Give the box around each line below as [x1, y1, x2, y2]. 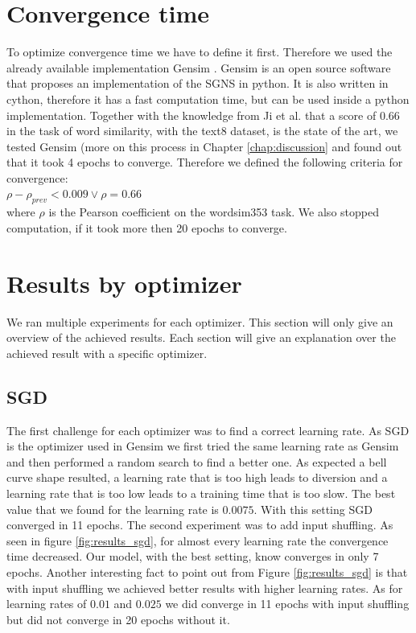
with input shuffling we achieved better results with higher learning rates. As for [6, 579, 403, 596]
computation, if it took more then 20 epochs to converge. [6, 219, 287, 236]
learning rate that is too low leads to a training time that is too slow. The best [6, 484, 396, 501]
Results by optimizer [6, 266, 242, 299]
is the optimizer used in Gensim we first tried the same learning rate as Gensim [6, 438, 399, 454]
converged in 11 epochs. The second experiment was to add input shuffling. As [6, 516, 393, 533]
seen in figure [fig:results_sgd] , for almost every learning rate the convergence [6, 532, 389, 549]
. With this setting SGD [253, 500, 373, 517]
